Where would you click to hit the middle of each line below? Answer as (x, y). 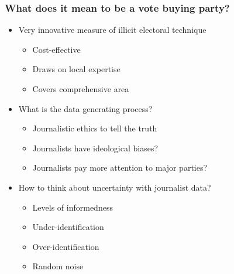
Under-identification (68, 227)
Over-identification (66, 246)
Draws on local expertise (76, 69)
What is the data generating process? (85, 108)
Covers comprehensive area (81, 89)
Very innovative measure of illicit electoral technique (112, 30)
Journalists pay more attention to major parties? (120, 168)
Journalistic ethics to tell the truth (95, 128)
